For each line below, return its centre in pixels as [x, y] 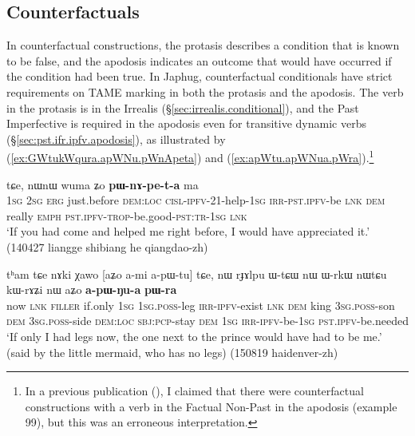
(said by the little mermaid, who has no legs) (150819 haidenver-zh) [172, 352]
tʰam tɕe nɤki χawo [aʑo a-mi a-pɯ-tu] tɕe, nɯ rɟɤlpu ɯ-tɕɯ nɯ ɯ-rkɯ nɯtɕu [197, 273]
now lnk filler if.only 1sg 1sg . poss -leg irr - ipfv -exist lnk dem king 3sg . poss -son [201, 305]
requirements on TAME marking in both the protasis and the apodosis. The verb [205, 91]
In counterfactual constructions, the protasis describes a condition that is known [203, 45]
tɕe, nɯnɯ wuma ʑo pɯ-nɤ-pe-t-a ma [103, 184]
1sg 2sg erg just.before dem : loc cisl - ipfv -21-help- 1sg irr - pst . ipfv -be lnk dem [196, 200]
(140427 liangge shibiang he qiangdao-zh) [107, 246]
